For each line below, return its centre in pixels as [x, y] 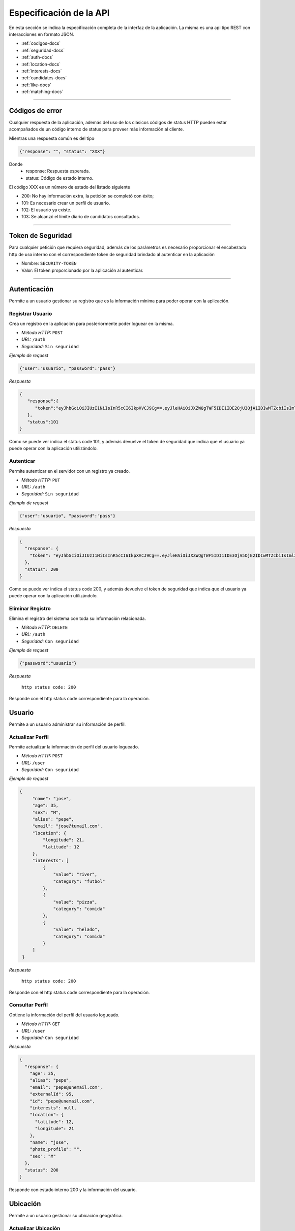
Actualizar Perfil [29, 737]
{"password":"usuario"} [48, 663]
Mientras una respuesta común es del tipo [52, 138]
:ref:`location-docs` [41, 64]
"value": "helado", [77, 930]
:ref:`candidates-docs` [44, 78]
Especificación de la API [59, 13]
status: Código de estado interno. [59, 178]
